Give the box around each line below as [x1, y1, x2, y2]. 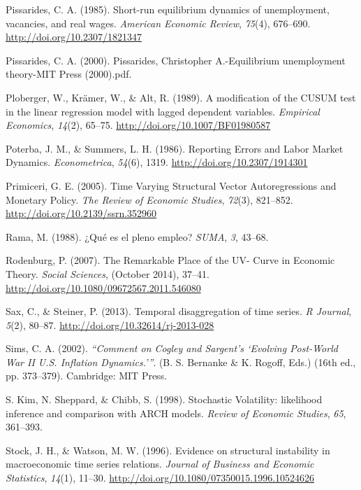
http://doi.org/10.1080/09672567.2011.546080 [6, 280, 201, 295]
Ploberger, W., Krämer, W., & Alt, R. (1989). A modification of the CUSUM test [6, 90, 356, 104]
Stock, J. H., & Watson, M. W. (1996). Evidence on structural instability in [6, 442, 330, 457]
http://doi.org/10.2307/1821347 [6, 29, 142, 44]
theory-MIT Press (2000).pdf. [6, 66, 132, 81]
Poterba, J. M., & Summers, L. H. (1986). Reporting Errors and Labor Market [6, 141, 344, 155]
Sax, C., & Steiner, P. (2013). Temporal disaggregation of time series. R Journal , [6, 304, 352, 318]
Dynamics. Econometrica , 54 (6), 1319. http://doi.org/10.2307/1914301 [6, 155, 308, 169]
